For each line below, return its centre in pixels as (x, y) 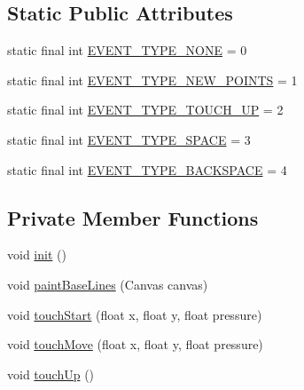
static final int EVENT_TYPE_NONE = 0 (127, 50)
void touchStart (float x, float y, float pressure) (135, 314)
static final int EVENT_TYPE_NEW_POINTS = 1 (152, 80)
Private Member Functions (133, 217)
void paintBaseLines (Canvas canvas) (108, 284)
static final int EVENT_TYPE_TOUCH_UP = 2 (145, 110)
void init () (37, 255)
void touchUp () (51, 374)
